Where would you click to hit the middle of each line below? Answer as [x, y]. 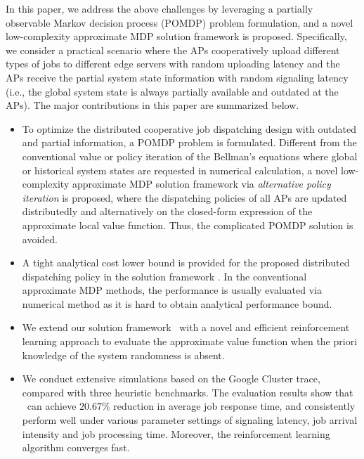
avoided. [40, 239]
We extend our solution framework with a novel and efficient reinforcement [186, 327]
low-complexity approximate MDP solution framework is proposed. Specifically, [176, 36]
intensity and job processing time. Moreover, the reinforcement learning [176, 433]
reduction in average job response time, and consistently [234, 406]
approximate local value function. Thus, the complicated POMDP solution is [188, 225]
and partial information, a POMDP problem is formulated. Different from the [189, 142]
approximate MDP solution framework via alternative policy [201, 184]
